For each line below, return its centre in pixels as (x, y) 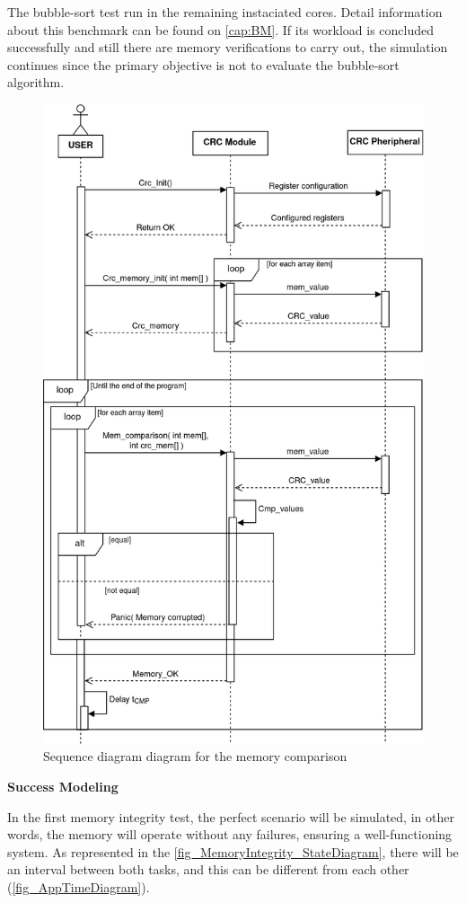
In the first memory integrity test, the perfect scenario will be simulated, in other (231, 816)
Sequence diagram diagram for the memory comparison (195, 756)
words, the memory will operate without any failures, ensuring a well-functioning (230, 834)
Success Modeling (63, 786)
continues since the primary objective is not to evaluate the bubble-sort (203, 64)
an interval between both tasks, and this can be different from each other (208, 869)
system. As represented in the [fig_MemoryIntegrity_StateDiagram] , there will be (233, 851)
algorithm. (36, 82)
